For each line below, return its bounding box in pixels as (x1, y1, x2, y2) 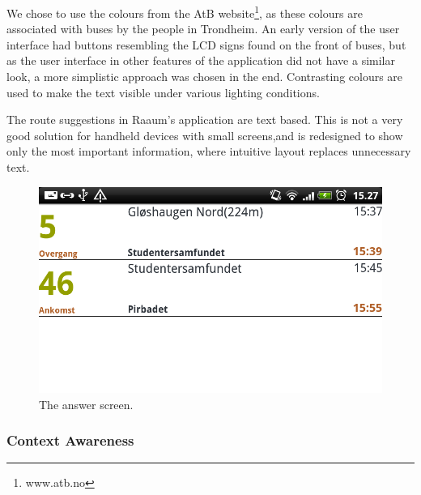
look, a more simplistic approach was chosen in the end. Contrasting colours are (6, 68, 403, 85)
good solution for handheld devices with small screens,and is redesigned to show (6, 126, 403, 143)
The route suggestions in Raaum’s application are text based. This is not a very (6, 111, 403, 128)
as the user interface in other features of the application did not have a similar (6, 52, 396, 69)
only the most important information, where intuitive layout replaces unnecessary (6, 143, 411, 160)
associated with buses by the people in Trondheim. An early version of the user (6, 20, 400, 37)
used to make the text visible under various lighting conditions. (6, 83, 320, 100)
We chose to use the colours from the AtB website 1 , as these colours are (6, 2, 363, 21)
